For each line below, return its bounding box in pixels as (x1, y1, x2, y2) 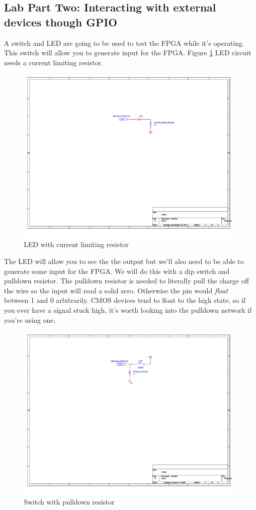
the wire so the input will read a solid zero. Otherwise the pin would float (4, 285, 228, 295)
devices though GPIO (4, 14, 117, 29)
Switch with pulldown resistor (24, 497, 115, 507)
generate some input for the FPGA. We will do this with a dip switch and (4, 265, 230, 276)
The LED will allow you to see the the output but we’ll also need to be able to (4, 256, 244, 266)
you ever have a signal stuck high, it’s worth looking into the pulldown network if (4, 305, 252, 315)
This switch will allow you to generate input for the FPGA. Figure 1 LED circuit (4, 47, 252, 58)
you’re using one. (4, 314, 56, 325)
